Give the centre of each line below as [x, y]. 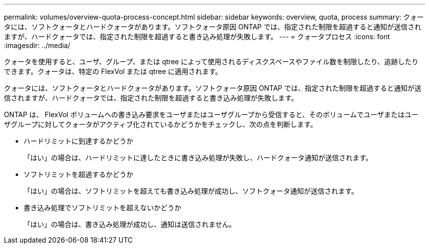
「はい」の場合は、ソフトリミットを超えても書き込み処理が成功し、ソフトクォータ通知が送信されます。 [191, 191]
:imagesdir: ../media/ [37, 45]
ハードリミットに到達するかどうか [78, 141]
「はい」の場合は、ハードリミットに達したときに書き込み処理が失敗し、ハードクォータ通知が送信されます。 [198, 158]
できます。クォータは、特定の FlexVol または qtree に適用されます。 [113, 71]
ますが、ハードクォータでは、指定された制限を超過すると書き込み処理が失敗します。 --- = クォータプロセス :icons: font [197, 37]
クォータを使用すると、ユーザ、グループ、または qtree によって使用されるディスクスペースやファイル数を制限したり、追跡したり [211, 62]
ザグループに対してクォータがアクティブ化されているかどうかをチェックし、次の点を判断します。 [161, 124]
